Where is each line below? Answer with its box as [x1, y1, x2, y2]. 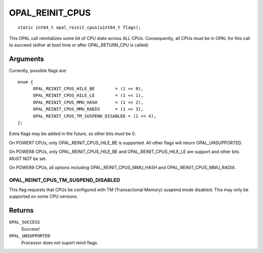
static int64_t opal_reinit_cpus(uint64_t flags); [18, 24, 141, 30]
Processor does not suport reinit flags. [21, 239, 98, 246]
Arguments [9, 55, 44, 63]
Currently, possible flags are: [9, 68, 67, 74]
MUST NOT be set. [9, 156, 47, 161]
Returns [9, 206, 34, 214]
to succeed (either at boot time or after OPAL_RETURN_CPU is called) [9, 42, 149, 48]
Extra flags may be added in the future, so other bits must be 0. [9, 131, 136, 136]
